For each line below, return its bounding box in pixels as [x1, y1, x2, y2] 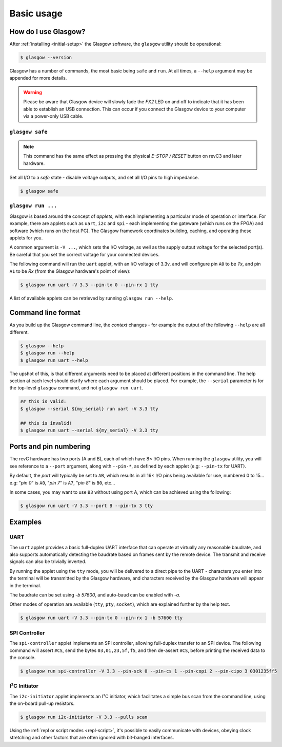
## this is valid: [20, 399, 67, 404]
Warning [23, 89, 42, 95]
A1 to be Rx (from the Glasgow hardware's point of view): [9, 268, 131, 274]
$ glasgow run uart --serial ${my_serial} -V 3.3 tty [20, 427, 158, 433]
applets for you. [9, 235, 43, 241]
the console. [9, 654, 36, 660]
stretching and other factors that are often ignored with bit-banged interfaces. [9, 735, 174, 741]
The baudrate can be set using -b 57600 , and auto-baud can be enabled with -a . [9, 592, 180, 598]
